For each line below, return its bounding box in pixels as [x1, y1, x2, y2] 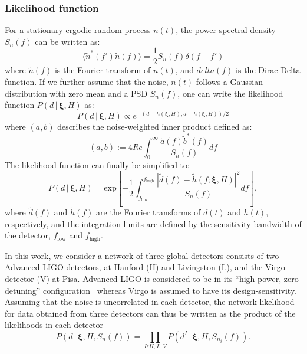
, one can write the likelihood [177, 87, 283, 99]
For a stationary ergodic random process [5, 24, 151, 36]
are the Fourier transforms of [96, 206, 201, 218]
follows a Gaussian [196, 76, 263, 88]
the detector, [5, 229, 51, 241]
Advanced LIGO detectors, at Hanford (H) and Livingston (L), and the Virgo [5, 261, 285, 273]
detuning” [5, 284, 41, 296]
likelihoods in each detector [5, 319, 103, 331]
